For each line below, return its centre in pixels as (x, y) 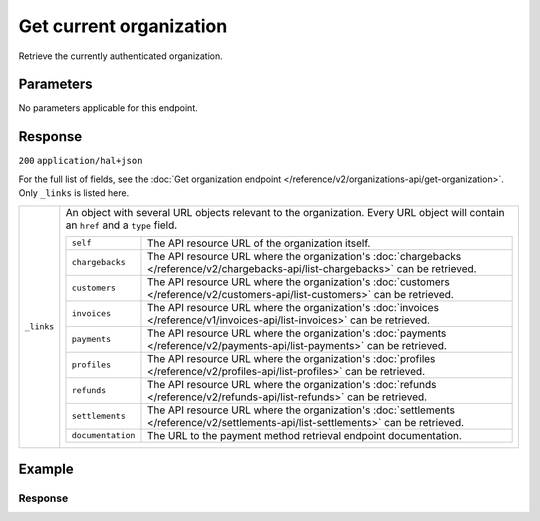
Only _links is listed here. (74, 193)
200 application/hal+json (80, 161)
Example (46, 468)
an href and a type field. (121, 225)
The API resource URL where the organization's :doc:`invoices (293, 307)
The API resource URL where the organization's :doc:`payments (296, 333)
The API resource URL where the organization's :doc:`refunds (291, 384)
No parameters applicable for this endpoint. (108, 108)
